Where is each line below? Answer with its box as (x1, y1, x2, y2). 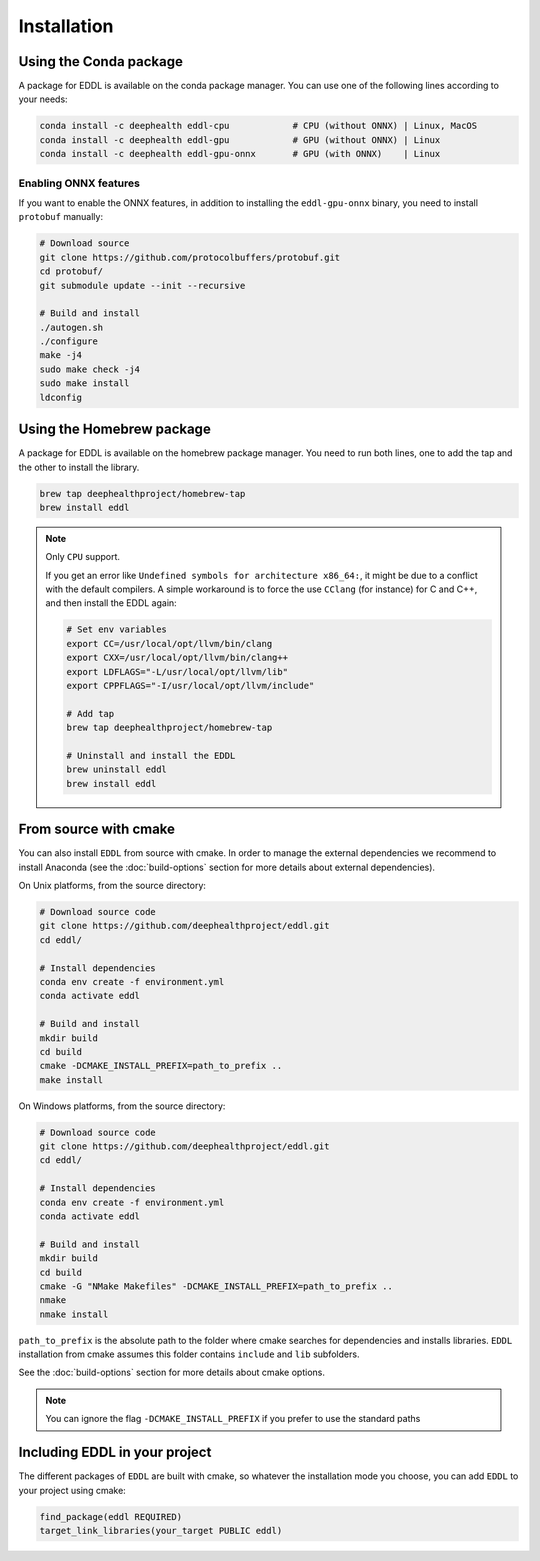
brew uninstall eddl (66, 764, 167, 775)
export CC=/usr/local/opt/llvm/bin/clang (66, 638, 273, 649)
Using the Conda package (18, 53, 184, 70)
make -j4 (39, 350, 83, 361)
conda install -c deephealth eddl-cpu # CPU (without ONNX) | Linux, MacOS (39, 120, 478, 132)
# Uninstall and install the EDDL (66, 750, 236, 761)
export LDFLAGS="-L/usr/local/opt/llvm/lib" (66, 666, 289, 677)
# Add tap (66, 708, 115, 719)
